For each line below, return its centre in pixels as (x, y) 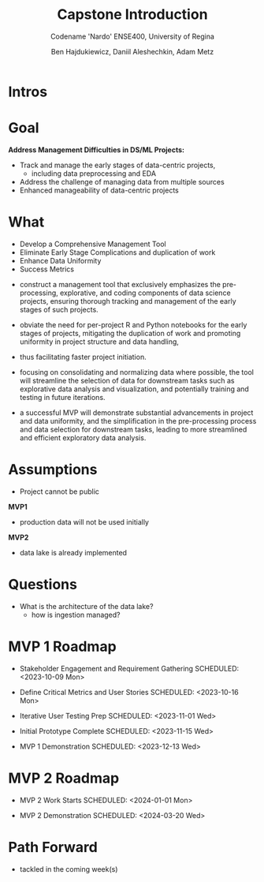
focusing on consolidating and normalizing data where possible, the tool (137, 372)
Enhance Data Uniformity (60, 260)
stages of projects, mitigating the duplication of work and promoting (130, 333)
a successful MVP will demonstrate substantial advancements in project (136, 413)
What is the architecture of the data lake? (86, 606)
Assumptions (53, 469)
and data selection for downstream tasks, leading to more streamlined (133, 429)
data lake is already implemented (73, 552)
